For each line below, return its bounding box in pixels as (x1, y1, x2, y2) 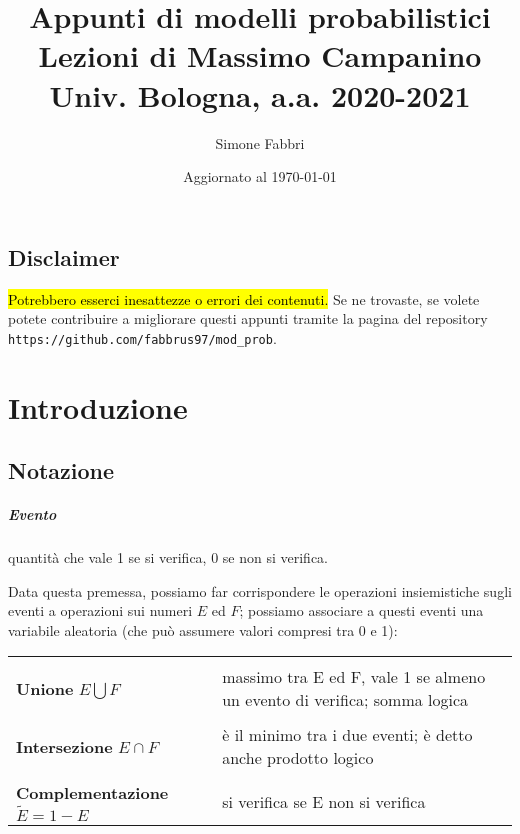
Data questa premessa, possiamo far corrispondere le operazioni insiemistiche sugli (8, 580, 512, 601)
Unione (16, 676, 74, 700)
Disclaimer (8, 241, 120, 272)
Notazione (8, 455, 115, 486)
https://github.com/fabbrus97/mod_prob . (8, 327, 277, 348)
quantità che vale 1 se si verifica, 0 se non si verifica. (8, 547, 328, 568)
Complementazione (16, 781, 169, 805)
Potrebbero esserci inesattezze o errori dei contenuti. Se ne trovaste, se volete (8, 288, 480, 309)
